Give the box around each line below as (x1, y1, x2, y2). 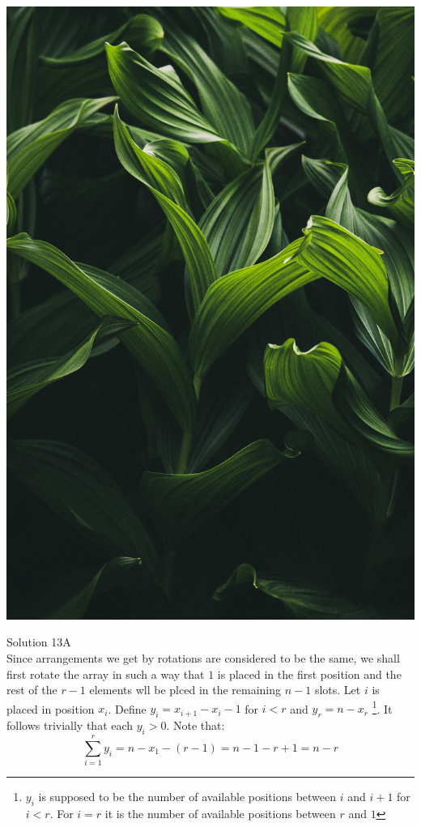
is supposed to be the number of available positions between (38, 788, 337, 805)
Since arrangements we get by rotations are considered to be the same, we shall (6, 649, 400, 666)
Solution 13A (6, 633, 71, 650)
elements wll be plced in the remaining (89, 681, 282, 698)
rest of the (6, 681, 57, 698)
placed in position (6, 700, 95, 717)
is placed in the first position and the (217, 665, 402, 682)
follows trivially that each (6, 717, 134, 734)
